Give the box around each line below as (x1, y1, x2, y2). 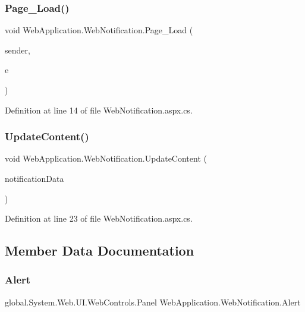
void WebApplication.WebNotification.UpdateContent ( (5, 152, 207, 165)
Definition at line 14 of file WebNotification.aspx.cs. (5, 103, 193, 116)
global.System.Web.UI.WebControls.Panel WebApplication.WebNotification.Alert (5, 295, 301, 308)
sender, (5, 43, 30, 56)
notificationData (5, 172, 64, 184)
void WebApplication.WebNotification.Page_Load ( (5, 24, 193, 36)
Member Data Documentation (5, 241, 194, 260)
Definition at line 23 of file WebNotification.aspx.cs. (5, 212, 193, 225)
